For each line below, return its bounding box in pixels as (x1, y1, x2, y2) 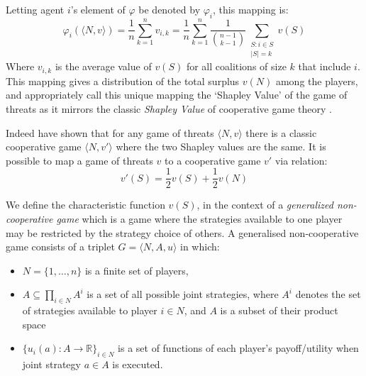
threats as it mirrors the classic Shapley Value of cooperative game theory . (6, 101, 332, 116)
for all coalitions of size (186, 59, 287, 74)
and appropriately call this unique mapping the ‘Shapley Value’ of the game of (6, 87, 348, 102)
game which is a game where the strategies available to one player (56, 211, 343, 226)
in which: (180, 239, 220, 254)
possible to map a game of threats (6, 153, 153, 167)
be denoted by (138, 2, 201, 16)
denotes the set (295, 287, 361, 302)
